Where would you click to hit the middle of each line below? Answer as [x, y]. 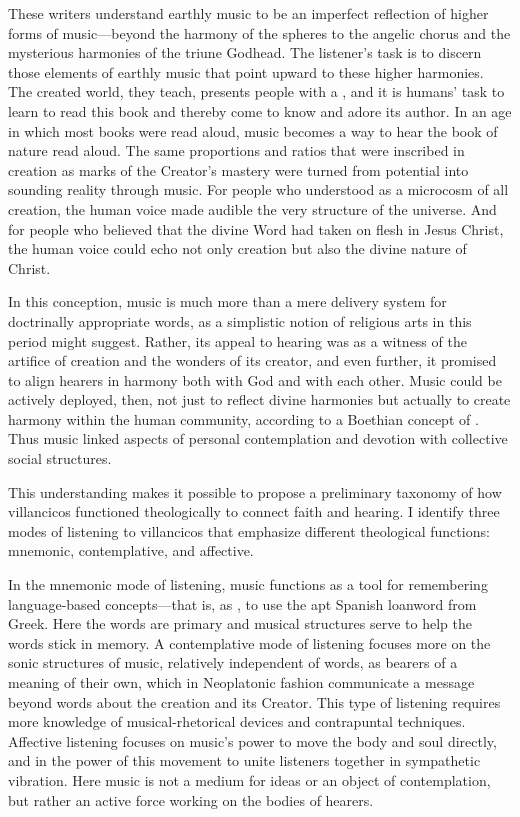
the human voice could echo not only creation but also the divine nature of [237, 248]
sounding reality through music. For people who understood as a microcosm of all [258, 189]
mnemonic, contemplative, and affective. [131, 550]
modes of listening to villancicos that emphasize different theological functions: [249, 530]
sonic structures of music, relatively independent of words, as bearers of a [233, 662]
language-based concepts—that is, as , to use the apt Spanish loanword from [242, 603]
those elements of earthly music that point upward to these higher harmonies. [246, 71]
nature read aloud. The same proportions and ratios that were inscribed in [236, 150]
